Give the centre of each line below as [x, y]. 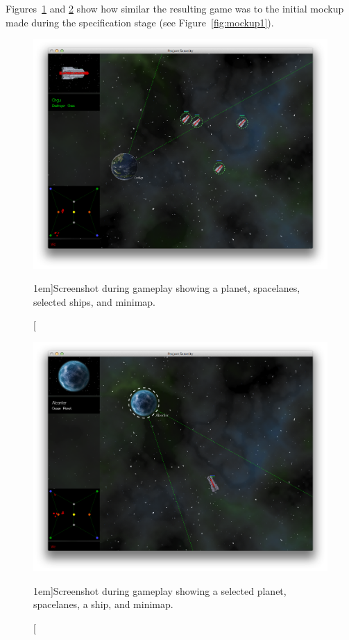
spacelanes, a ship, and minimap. [103, 604]
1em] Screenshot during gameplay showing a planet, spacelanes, [167, 288]
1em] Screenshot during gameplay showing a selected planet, [160, 590]
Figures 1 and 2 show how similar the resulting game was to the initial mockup [175, 8]
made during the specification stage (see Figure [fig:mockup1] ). [140, 22]
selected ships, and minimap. [95, 301]
